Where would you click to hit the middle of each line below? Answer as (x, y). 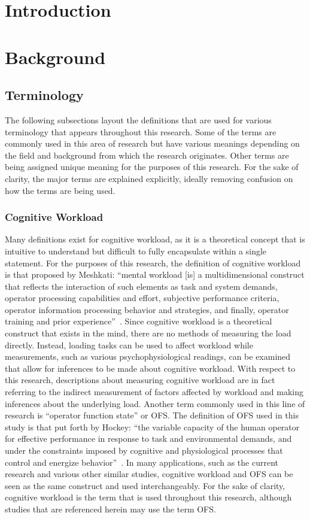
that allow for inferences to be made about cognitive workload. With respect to (150, 368)
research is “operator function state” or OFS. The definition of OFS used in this (152, 415)
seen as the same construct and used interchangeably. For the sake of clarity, (145, 485)
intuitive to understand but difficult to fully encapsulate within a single (136, 251)
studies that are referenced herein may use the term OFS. (110, 509)
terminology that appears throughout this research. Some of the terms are (141, 131)
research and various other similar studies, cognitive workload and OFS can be (149, 474)
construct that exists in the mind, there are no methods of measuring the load (148, 333)
